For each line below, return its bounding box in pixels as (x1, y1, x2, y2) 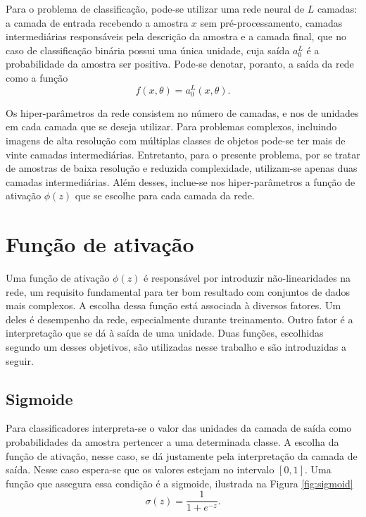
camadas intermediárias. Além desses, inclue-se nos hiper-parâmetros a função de (6, 174, 355, 189)
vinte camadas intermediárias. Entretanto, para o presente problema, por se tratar (6, 147, 360, 161)
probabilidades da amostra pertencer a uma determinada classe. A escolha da (6, 435, 339, 449)
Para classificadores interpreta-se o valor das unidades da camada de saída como (6, 421, 352, 435)
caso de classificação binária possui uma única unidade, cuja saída (6, 42, 290, 57)
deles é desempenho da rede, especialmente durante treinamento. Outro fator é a (6, 311, 353, 326)
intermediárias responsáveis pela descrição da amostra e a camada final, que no (6, 29, 347, 44)
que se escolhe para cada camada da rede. (75, 188, 255, 203)
